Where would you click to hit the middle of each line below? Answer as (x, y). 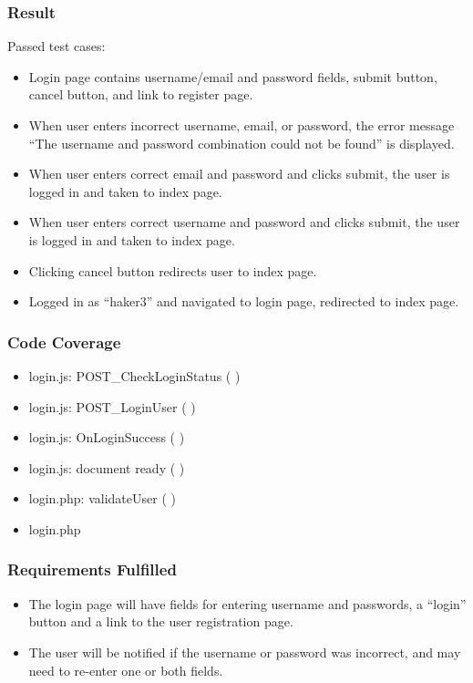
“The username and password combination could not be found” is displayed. (242, 143)
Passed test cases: (57, 46)
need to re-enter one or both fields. (126, 670)
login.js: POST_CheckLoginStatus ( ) (134, 375)
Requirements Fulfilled (92, 569)
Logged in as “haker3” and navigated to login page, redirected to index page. (244, 301)
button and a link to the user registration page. (161, 621)
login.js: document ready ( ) (107, 467)
